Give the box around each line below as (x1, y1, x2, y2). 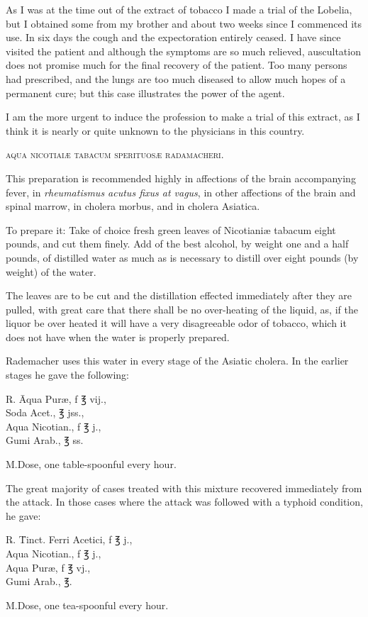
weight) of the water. (6, 264, 96, 279)
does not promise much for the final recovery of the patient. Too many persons (6, 57, 347, 72)
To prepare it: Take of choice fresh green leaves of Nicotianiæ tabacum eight (6, 222, 336, 237)
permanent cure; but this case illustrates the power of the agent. (6, 85, 285, 100)
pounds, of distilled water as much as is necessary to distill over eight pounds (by (6, 250, 359, 265)
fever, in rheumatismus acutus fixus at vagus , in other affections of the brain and (6, 184, 356, 199)
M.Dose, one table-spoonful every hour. (6, 457, 177, 472)
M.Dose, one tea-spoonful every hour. (6, 597, 169, 612)
